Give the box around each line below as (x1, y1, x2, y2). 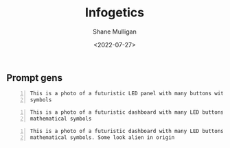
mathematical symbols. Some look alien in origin (30, 134, 175, 141)
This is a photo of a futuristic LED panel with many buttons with (30, 90, 227, 97)
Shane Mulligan (93, 27, 137, 36)
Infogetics (84, 5, 145, 21)
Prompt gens (6, 72, 63, 84)
